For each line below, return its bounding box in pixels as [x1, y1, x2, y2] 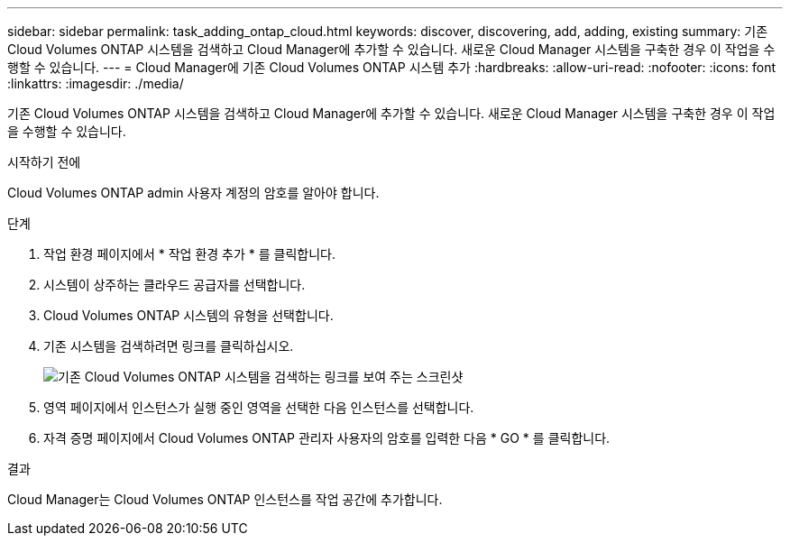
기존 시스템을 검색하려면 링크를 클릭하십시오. [43, 338, 294, 354]
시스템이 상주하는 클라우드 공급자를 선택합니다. [43, 277, 306, 292]
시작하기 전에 [7, 154, 81, 170]
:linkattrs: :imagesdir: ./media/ [7, 76, 184, 91]
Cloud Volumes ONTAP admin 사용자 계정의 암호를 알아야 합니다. [7, 185, 380, 200]
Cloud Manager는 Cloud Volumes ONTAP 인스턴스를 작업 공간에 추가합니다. [7, 492, 443, 507]
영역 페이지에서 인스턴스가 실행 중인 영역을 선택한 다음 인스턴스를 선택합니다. [43, 400, 474, 415]
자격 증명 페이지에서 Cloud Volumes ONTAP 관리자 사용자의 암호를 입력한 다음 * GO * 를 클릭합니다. [43, 430, 611, 446]
